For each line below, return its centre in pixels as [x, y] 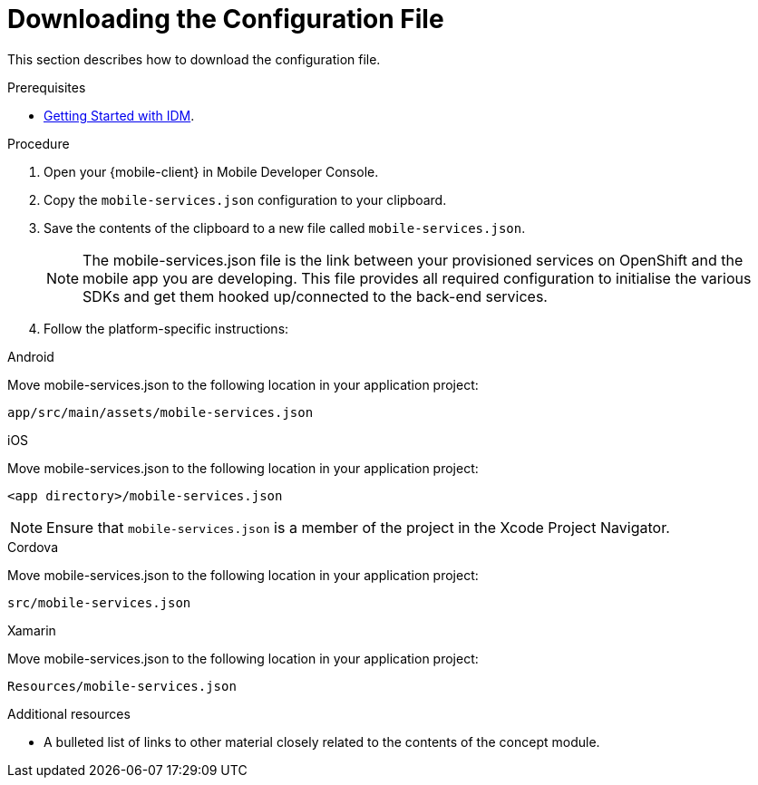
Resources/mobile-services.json [122, 686]
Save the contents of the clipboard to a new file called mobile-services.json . [285, 228]
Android [31, 356]
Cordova [33, 547]
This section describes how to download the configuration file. [194, 59]
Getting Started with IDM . [119, 115]
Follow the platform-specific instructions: [166, 328]
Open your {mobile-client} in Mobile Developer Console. [211, 171]
